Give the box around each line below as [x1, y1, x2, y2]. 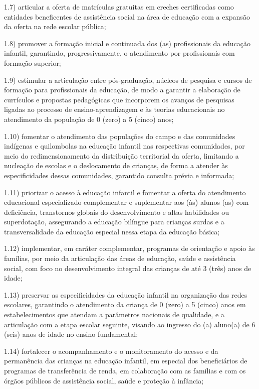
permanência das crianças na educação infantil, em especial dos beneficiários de [4, 355, 247, 366]
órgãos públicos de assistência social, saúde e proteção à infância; [4, 375, 204, 385]
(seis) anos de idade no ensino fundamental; [4, 329, 138, 339]
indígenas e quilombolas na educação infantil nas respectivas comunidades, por [4, 141, 245, 151]
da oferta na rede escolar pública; [4, 21, 106, 32]
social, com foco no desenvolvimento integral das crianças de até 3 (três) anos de [4, 263, 251, 273]
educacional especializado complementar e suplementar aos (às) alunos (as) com [4, 197, 249, 207]
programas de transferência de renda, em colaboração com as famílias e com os [4, 365, 246, 375]
